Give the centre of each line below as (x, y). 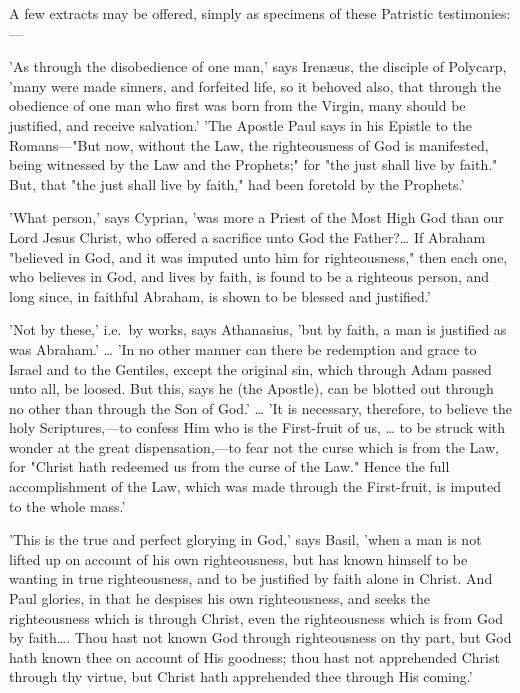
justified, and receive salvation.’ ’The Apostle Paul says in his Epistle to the (240, 124)
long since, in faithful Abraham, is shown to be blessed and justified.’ (220, 295)
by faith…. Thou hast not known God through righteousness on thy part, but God (260, 637)
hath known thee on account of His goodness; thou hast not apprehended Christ (254, 656)
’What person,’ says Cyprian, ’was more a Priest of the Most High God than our (256, 217)
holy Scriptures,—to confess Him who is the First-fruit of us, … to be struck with (257, 427)
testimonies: (474, 13)
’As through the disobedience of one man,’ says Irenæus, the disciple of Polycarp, (258, 66)
